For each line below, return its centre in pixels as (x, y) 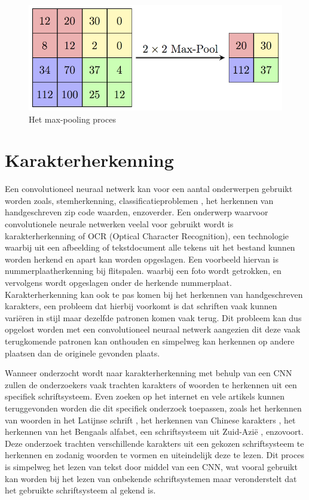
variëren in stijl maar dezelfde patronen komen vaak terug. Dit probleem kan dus (153, 317)
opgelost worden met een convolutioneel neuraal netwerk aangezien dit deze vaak (153, 329)
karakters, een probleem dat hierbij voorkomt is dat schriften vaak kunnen (141, 306)
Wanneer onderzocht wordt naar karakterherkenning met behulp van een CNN (149, 373)
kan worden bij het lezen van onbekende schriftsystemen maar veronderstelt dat (151, 478)
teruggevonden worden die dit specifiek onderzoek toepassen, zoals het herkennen (153, 408)
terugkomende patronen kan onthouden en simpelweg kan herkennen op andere (150, 341)
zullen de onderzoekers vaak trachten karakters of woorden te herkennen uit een (151, 384)
